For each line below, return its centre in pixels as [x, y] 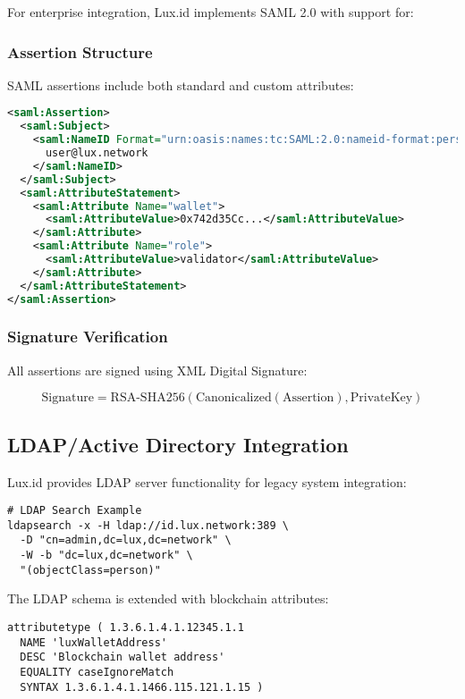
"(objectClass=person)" [90, 570]
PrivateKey [381, 398]
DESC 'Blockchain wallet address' [123, 657]
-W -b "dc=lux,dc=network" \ [106, 556]
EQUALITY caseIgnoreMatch [97, 672]
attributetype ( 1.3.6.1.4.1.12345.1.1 [126, 628]
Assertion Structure [80, 51]
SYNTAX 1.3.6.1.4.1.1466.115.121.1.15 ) [142, 687]
